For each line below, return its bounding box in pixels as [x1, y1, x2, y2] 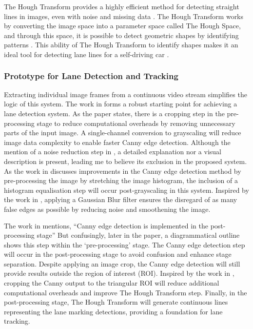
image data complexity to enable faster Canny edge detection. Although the [4, 137, 231, 147]
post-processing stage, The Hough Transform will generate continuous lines [4, 297, 228, 307]
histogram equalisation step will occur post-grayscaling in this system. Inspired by [4, 185, 249, 195]
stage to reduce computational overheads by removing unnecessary [37, 118, 235, 128]
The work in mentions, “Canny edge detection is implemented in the [4, 220, 208, 230]
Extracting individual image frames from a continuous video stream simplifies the [4, 89, 247, 99]
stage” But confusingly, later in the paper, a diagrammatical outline [37, 230, 240, 240]
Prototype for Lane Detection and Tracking [4, 70, 178, 82]
